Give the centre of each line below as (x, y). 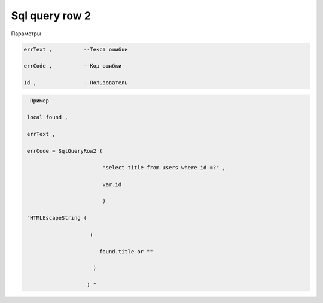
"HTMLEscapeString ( (57, 218)
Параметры (26, 34)
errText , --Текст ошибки (76, 49)
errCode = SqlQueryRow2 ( (65, 151)
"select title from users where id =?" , (164, 167)
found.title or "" (126, 251)
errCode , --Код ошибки (73, 66)
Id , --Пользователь (76, 83)
